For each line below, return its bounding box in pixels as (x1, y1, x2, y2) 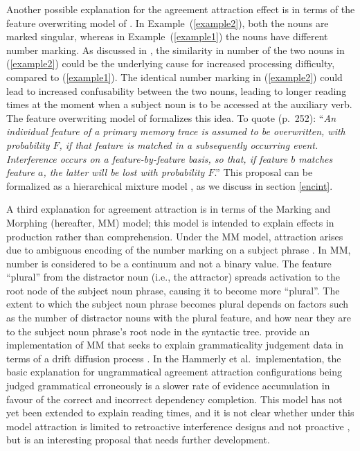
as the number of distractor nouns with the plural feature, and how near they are (6, 310, 351, 325)
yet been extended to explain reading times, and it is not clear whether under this (6, 405, 354, 420)
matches (298, 151, 333, 166)
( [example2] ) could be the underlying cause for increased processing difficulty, (6, 56, 335, 71)
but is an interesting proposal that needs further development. (6, 432, 270, 447)
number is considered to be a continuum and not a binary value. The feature (6, 256, 332, 270)
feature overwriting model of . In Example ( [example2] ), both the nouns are (6, 15, 329, 30)
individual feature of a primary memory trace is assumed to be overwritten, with (6, 124, 345, 139)
